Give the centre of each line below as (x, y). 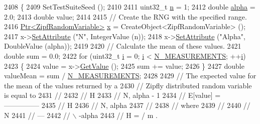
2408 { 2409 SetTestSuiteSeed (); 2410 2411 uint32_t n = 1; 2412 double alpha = (130, 7)
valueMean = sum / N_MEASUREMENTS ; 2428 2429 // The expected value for (130, 76)
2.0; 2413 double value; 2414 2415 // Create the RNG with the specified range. (125, 16)
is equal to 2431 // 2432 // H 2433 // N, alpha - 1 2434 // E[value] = (112, 95)
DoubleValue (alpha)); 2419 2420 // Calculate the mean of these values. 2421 (123, 46)
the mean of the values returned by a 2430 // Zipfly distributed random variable (128, 85)
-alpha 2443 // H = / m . (118, 115)
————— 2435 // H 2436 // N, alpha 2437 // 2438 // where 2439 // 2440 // (127, 105)
